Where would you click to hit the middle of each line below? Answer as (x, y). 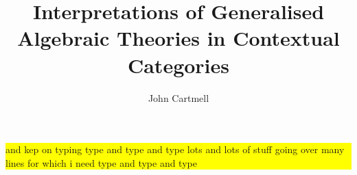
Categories (178, 65)
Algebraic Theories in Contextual (178, 38)
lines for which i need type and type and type (101, 162)
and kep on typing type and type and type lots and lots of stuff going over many (175, 149)
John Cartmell (178, 97)
